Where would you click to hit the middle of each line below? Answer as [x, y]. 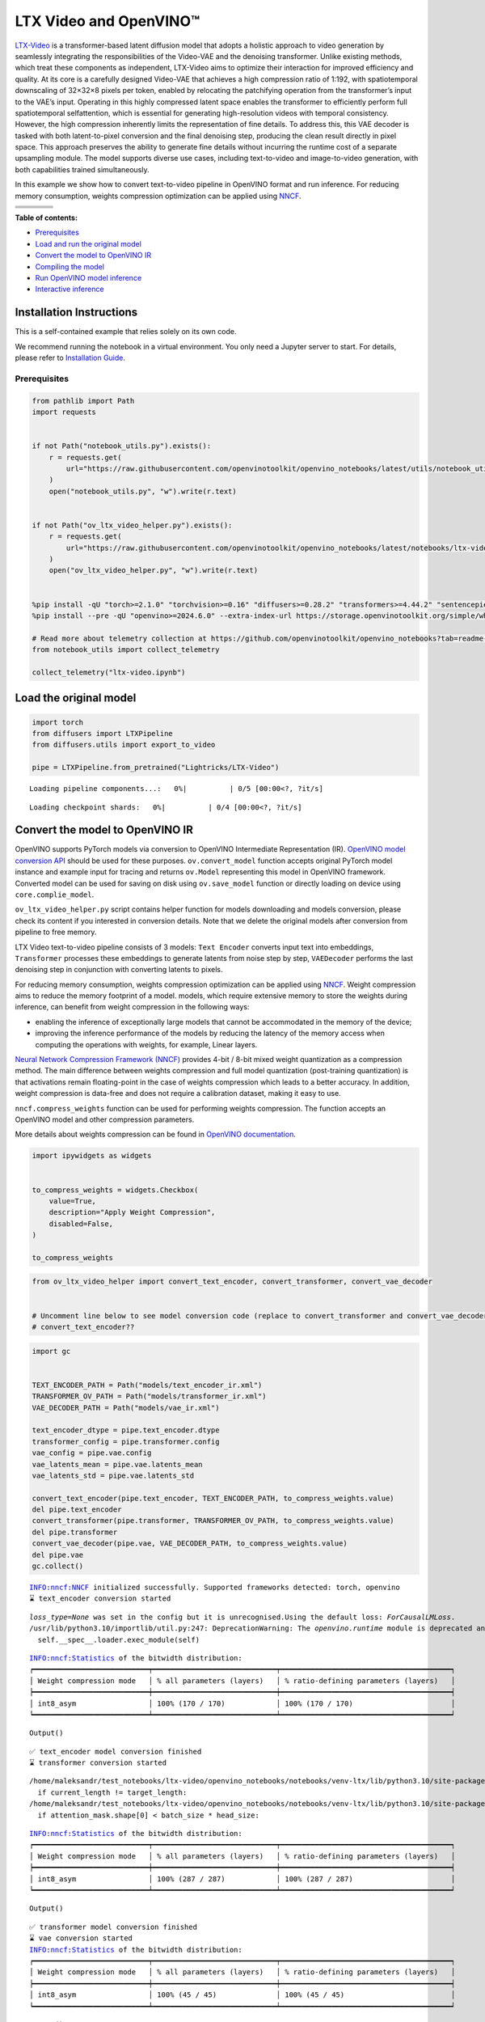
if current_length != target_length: [112, 1792]
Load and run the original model [88, 243]
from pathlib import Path [83, 401]
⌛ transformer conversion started [98, 1763]
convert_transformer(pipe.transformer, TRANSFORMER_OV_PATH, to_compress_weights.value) [213, 1521]
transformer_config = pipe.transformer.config [126, 1441]
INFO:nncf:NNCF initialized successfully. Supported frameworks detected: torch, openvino [215, 1588]
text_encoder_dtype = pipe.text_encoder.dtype [126, 1430]
